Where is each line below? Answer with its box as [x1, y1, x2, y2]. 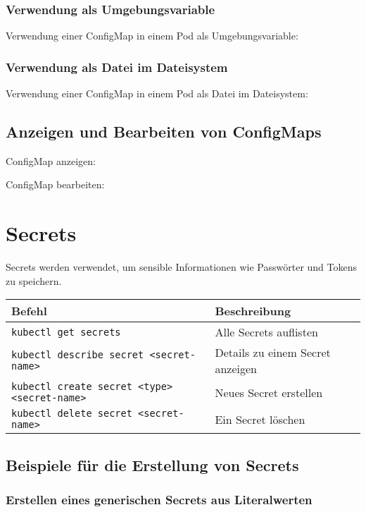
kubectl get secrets [11, 326, 121, 338]
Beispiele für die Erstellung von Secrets [6, 453, 299, 475]
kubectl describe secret [11, 349, 144, 361]
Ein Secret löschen [215, 410, 305, 427]
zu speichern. [6, 273, 62, 288]
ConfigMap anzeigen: [6, 153, 96, 168]
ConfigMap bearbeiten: [6, 177, 105, 192]
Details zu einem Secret [215, 344, 331, 361]
